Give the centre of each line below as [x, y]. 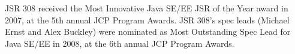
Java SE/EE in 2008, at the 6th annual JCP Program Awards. [120, 43]
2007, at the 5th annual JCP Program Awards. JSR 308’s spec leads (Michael [147, 19]
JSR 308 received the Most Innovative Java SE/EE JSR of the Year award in [147, 8]
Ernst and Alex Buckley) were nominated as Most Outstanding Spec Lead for [148, 31]
